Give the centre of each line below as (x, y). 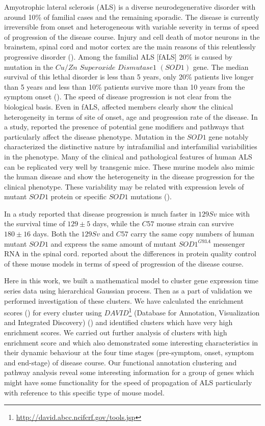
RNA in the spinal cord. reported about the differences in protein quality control (130, 254)
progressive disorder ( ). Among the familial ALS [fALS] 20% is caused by (118, 56)
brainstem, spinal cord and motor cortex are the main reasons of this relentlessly (130, 47)
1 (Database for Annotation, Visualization (194, 312)
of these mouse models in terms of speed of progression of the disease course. (124, 263)
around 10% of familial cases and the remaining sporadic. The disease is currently (132, 17)
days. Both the (56, 234)
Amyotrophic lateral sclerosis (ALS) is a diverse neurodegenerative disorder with (130, 7)
